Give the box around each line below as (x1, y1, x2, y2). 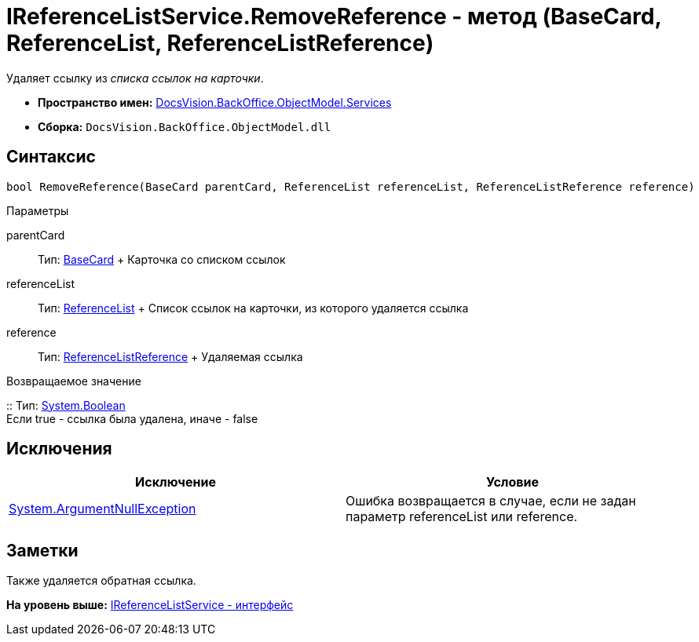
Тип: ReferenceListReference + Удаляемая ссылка (38, 349, 303, 363)
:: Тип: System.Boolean (6, 398, 126, 412)
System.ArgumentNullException (9, 501, 196, 517)
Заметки (6, 540, 79, 560)
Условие (486, 474, 539, 491)
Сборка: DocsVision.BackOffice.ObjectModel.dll (38, 119, 331, 133)
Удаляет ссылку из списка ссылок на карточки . (6, 71, 264, 85)
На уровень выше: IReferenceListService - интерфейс (6, 598, 294, 612)
